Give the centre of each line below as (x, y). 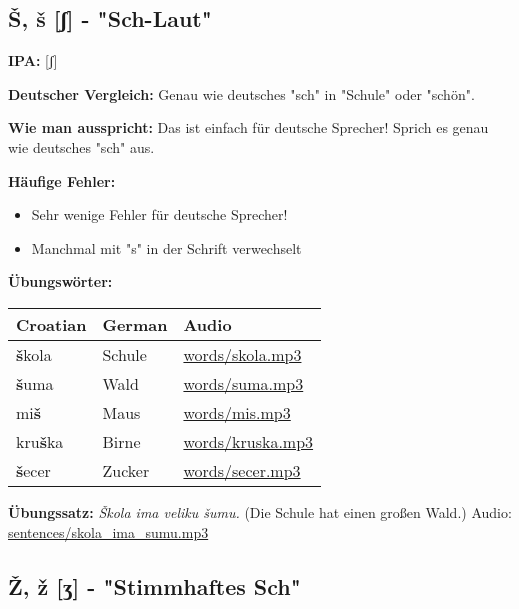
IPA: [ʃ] (33, 60)
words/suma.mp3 (243, 383)
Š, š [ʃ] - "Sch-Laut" (110, 18)
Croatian (51, 324)
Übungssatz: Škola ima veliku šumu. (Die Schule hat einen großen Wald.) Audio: (260, 511)
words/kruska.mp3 (248, 441)
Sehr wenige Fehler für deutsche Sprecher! (159, 214)
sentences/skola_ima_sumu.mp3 (108, 531)
